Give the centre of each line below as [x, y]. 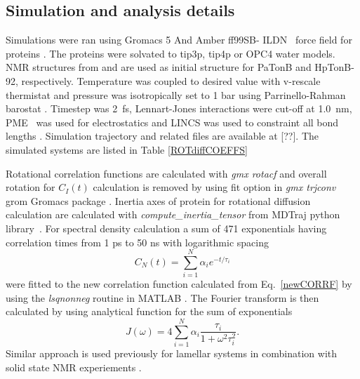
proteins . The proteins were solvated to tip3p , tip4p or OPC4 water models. [171, 53]
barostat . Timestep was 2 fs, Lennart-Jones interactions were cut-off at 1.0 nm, [179, 108]
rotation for [31, 187]
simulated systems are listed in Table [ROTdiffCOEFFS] [127, 149]
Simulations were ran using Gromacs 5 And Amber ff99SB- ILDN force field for [179, 40]
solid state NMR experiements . [74, 367]
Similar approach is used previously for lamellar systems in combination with [172, 353]
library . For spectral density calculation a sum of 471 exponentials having [166, 228]
